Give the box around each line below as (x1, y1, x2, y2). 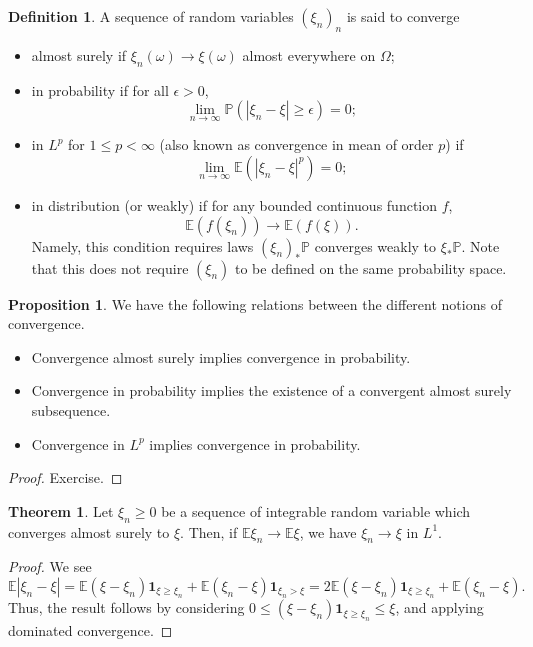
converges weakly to (314, 235, 437, 256)
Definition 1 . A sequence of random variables (8, 6, 294, 26)
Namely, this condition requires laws (31, 235, 254, 256)
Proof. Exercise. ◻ (8, 467, 123, 488)
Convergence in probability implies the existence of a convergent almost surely (31, 380, 512, 401)
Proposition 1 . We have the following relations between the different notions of (8, 293, 502, 314)
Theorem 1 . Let (8, 500, 114, 521)
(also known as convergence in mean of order (159, 134, 434, 155)
